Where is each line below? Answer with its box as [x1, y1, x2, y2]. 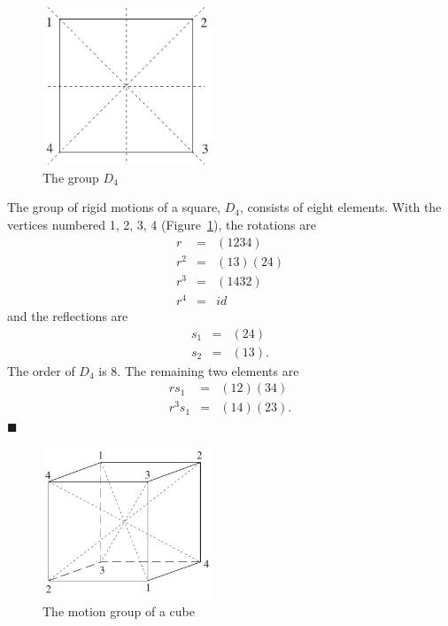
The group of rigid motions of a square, [7, 198, 221, 216]
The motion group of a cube [42, 602, 195, 621]
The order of [7, 361, 75, 380]
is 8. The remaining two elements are [98, 361, 299, 380]
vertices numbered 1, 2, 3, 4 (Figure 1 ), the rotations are [7, 215, 316, 233]
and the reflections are [7, 306, 128, 325]
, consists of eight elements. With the [239, 198, 442, 216]
